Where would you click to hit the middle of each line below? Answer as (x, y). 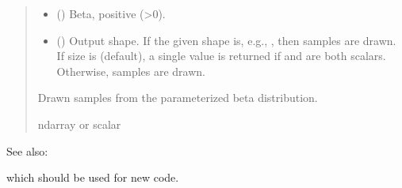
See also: (27, 150)
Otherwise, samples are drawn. (131, 71)
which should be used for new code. (93, 177)
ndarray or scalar (79, 124)
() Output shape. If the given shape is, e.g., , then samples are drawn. (226, 40)
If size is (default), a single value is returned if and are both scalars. (221, 56)
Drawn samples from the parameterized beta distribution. (178, 98)
